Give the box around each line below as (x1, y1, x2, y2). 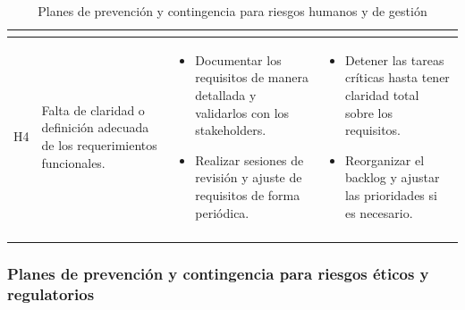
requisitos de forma (195, 186, 300, 204)
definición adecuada (41, 118, 149, 137)
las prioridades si (344, 186, 437, 204)
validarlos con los (195, 103, 290, 121)
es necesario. (344, 203, 413, 222)
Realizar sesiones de (195, 150, 304, 169)
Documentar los (195, 50, 282, 69)
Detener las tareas (344, 50, 444, 69)
